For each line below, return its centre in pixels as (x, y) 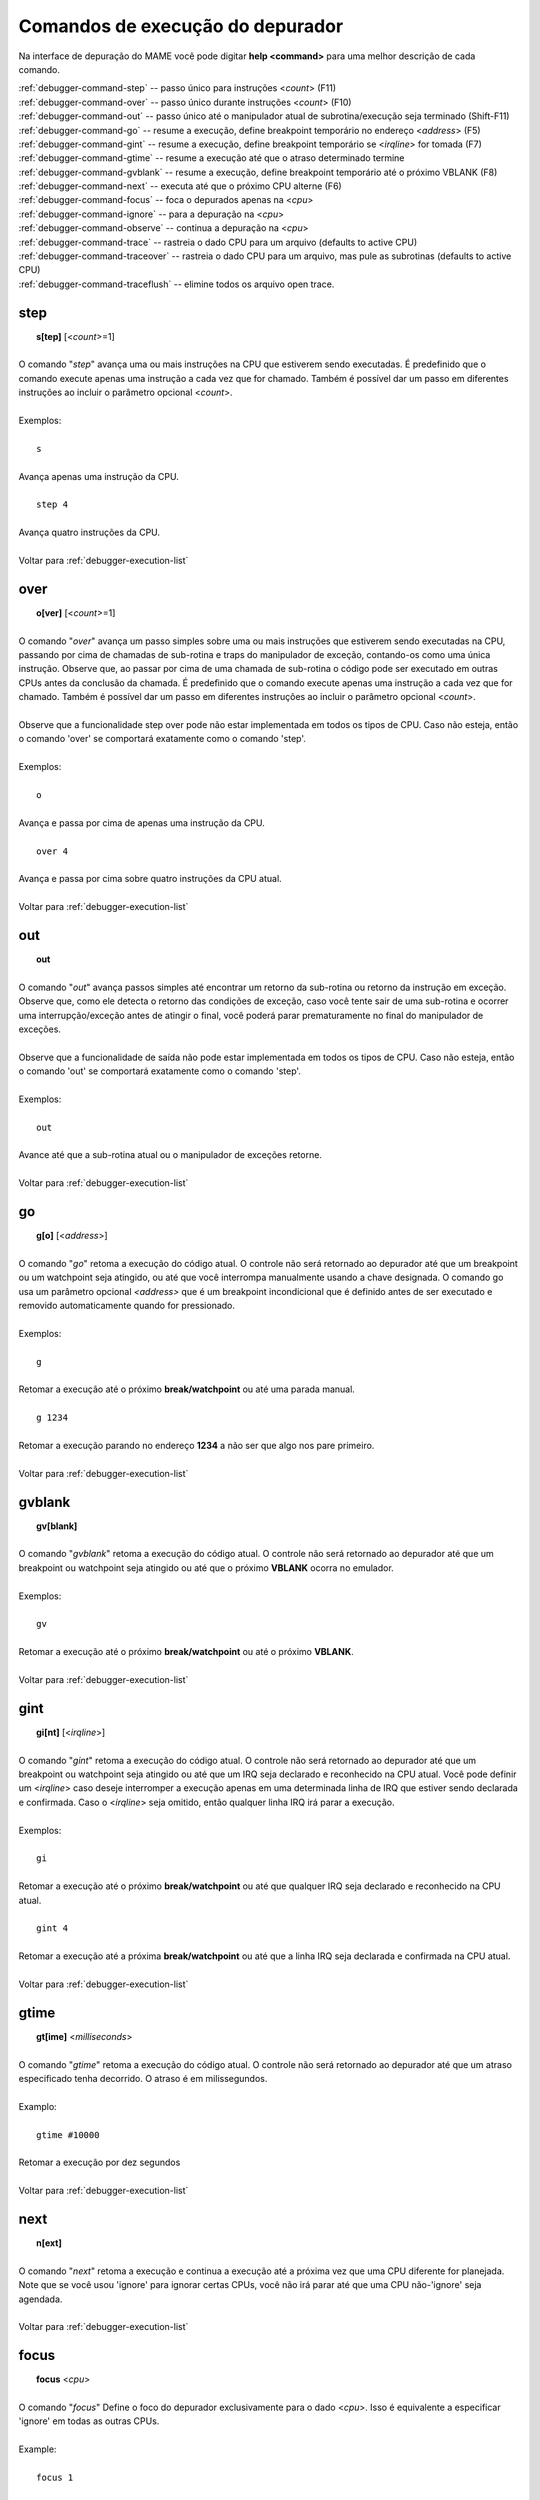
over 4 (52, 851)
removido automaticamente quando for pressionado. (126, 1306)
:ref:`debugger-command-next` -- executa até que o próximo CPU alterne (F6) (180, 186)
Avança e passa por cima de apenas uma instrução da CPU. (141, 822)
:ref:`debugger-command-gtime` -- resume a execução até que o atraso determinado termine (211, 158)
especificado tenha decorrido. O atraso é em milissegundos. (143, 2078)
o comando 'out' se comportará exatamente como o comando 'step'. (160, 1071)
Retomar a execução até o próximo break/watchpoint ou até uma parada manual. (186, 1389)
